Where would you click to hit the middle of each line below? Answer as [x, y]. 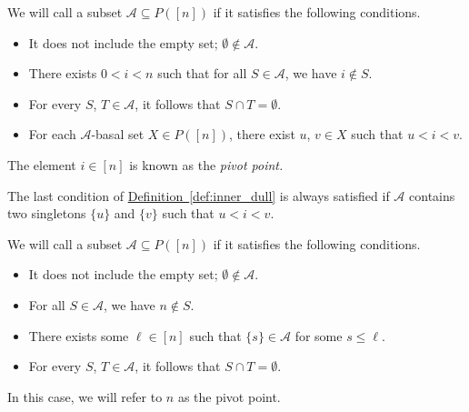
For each [52, 134]
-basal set [118, 134]
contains [432, 195]
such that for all [202, 73]
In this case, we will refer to [85, 396]
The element [42, 164]
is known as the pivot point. [206, 164]
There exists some [79, 335]
